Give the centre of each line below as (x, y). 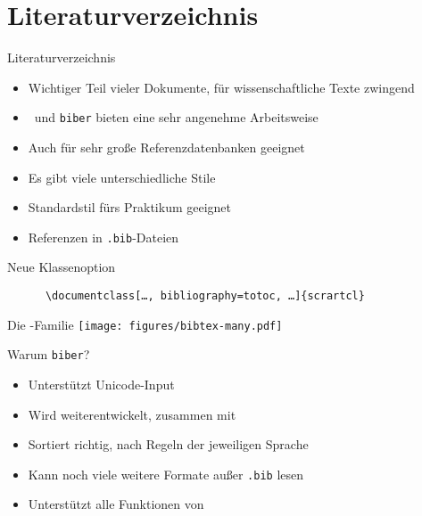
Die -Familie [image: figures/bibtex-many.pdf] (145, 324)
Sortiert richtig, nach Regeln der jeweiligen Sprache (168, 444)
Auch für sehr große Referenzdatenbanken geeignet (166, 147)
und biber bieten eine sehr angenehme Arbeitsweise (176, 117)
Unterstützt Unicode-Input (101, 384)
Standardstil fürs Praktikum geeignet (130, 207)
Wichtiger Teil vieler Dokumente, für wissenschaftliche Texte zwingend (221, 87)
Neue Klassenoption (62, 267)
